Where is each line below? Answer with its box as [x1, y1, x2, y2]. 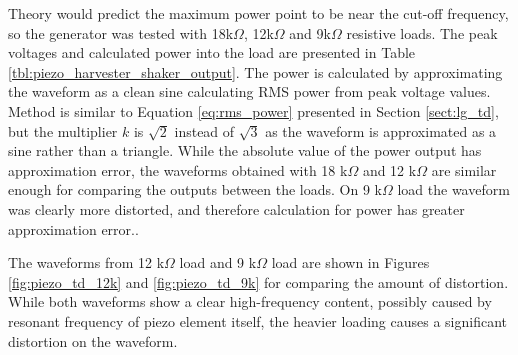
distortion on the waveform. [8, 330, 178, 351]
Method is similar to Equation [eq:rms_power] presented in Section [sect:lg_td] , [8, 100, 499, 121]
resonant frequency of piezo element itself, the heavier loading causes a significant [8, 310, 508, 331]
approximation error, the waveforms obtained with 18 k [8, 159, 348, 180]
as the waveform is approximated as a [265, 120, 497, 141]
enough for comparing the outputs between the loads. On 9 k [8, 179, 382, 200]
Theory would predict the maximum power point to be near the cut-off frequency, [8, 3, 509, 23]
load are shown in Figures [271, 252, 430, 273]
